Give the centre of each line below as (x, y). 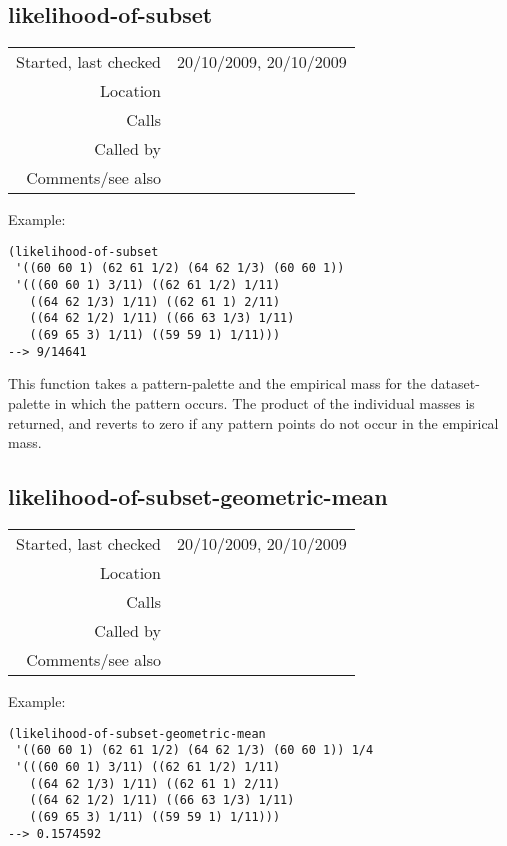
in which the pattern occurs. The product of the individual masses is (264, 402)
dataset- (455, 383)
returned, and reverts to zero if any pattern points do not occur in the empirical (253, 422)
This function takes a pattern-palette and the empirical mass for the (217, 383)
